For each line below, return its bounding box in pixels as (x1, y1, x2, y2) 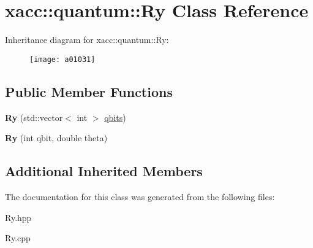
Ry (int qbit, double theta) (5, 131, 108, 144)
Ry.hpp (5, 211, 32, 223)
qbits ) (104, 110, 126, 123)
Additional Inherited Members (5, 161, 203, 180)
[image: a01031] (29, 55, 96, 64)
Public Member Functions (5, 82, 173, 101)
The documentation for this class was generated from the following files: (5, 190, 275, 203)
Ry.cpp (5, 231, 31, 244)
